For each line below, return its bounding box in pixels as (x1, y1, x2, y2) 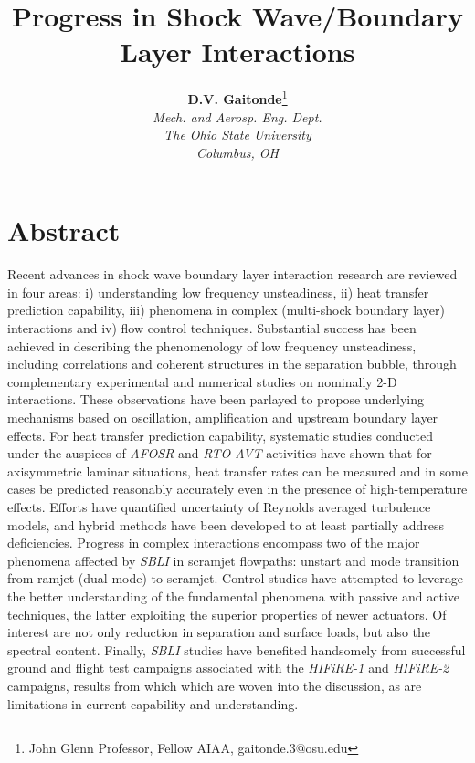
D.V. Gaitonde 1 (187, 87, 288, 108)
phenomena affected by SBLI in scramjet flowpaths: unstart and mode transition (7, 550, 459, 570)
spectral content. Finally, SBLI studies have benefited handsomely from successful (7, 640, 466, 659)
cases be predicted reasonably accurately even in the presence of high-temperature (7, 479, 468, 498)
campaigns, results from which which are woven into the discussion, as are (7, 675, 422, 695)
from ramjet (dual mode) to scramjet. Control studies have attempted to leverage (7, 569, 463, 588)
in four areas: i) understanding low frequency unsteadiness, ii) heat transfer (7, 282, 429, 301)
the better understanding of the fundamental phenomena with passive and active (7, 586, 460, 605)
